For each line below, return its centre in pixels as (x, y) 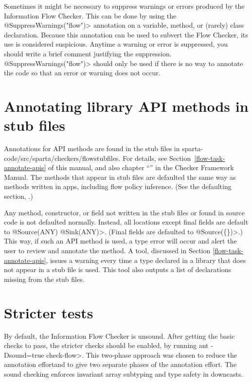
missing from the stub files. (44, 279)
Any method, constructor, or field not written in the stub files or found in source (124, 212)
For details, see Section (157, 158)
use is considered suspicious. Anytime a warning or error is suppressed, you (116, 44)
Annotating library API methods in (126, 106)
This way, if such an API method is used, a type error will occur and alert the (120, 241)
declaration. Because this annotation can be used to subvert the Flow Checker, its (126, 34)
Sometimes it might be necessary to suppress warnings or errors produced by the (124, 6)
